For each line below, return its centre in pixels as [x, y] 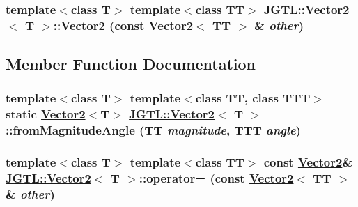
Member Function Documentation [131, 64]
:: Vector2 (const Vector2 [123, 25]
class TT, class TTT [253, 98]
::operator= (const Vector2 [216, 178]
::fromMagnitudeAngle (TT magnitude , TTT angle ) [153, 130]
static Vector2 [46, 114]
